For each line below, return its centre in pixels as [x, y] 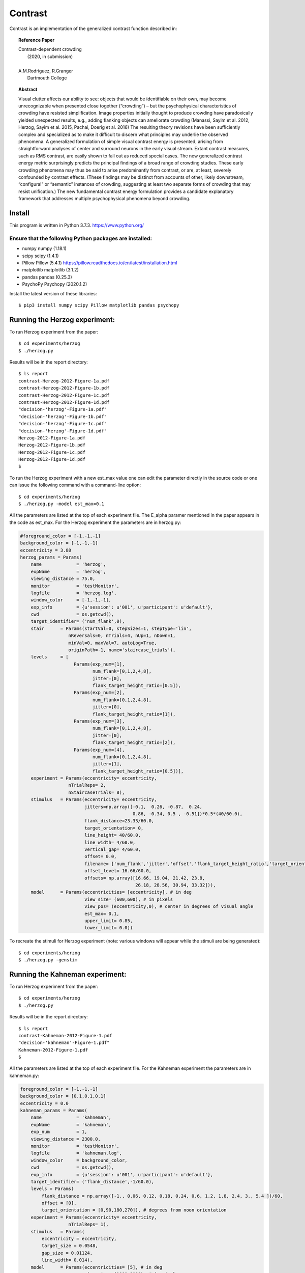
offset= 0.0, [100, 856]
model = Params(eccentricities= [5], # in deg [97, 1267]
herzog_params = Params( [51, 557]
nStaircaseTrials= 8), [97, 792]
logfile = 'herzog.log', [74, 593]
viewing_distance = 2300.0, [66, 1139]
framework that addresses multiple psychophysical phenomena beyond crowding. [104, 199]
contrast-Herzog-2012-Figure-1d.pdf [64, 402]
